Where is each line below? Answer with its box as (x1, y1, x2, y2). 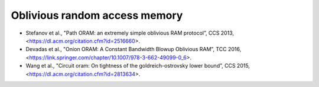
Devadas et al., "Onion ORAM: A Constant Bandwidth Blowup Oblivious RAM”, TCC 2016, (25, 46, 242, 53)
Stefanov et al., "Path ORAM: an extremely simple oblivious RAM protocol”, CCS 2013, (25, 29, 235, 36)
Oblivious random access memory (11, 9, 183, 22)
